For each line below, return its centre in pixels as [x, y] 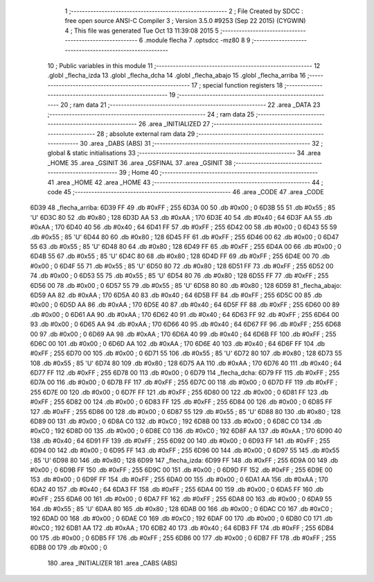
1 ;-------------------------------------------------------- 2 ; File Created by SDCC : [184, 11]
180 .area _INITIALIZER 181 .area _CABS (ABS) [113, 563]
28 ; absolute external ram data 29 [146, 134]
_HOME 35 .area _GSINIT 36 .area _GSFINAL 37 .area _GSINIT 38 [140, 162]
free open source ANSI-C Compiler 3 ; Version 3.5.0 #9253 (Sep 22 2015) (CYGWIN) [185, 21]
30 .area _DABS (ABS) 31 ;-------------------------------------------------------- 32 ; [202, 144]
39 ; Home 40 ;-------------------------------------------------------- [219, 173]
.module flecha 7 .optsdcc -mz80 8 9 [197, 40]
